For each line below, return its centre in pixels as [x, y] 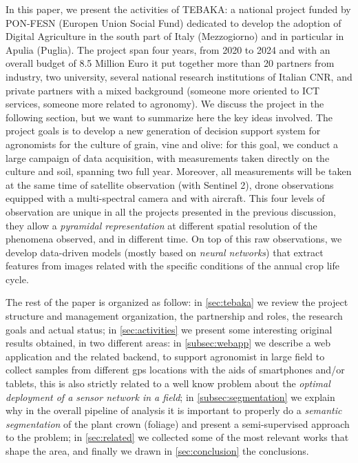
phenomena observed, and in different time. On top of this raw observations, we [174, 239]
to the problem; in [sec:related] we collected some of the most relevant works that [177, 437]
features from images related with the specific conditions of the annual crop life [173, 266]
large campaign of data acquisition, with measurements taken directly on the [168, 157]
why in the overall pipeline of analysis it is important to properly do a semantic [174, 410]
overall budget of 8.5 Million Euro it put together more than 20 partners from [170, 63]
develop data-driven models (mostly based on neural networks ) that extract [165, 252]
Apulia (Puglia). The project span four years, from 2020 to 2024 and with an [168, 49]
